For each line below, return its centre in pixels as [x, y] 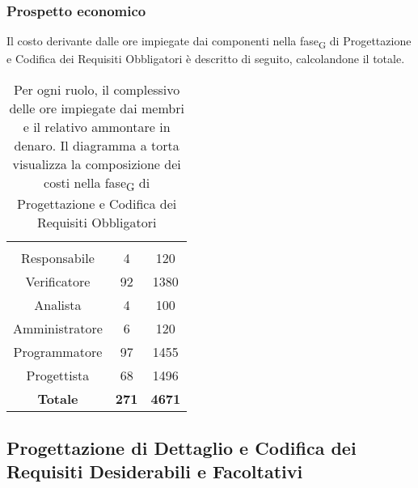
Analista [58, 305]
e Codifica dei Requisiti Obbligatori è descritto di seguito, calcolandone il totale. [206, 59]
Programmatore [58, 352]
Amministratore [58, 329]
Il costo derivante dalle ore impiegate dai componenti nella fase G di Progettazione [209, 42]
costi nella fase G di [97, 184]
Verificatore [58, 282]
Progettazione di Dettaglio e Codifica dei [182, 447]
